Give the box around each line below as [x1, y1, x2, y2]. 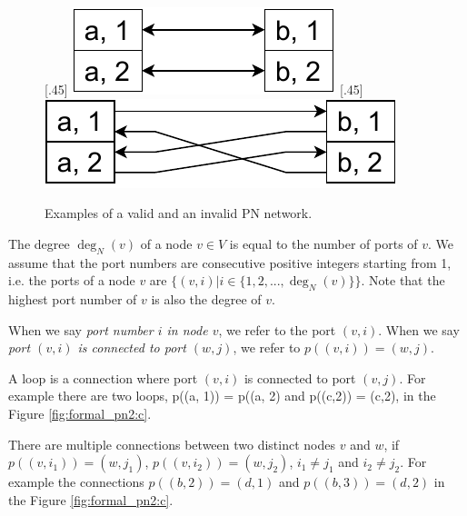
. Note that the [361, 271, 445, 290]
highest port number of [8, 289, 137, 308]
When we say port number [8, 320, 154, 339]
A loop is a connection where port [8, 368, 198, 387]
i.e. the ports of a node [8, 271, 135, 290]
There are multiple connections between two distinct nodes [8, 434, 335, 453]
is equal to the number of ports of [229, 233, 418, 253]
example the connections [8, 472, 144, 491]
